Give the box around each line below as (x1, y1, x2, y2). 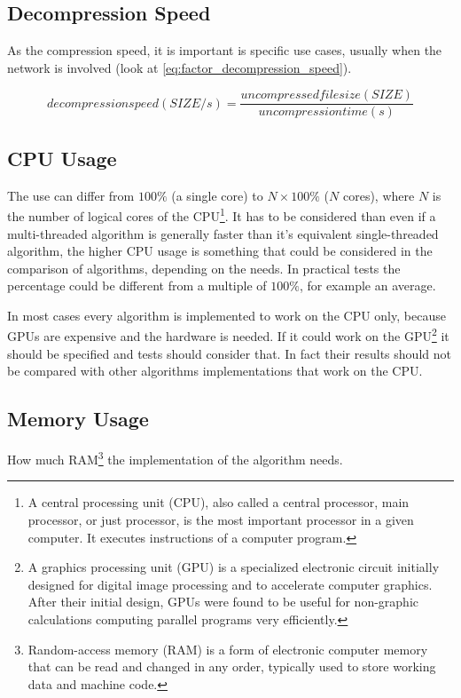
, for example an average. (299, 276, 436, 295)
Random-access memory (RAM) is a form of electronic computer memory (27, 639, 428, 658)
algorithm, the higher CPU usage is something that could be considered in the (7, 242, 433, 260)
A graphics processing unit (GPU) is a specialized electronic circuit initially (27, 558, 440, 576)
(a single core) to (171, 186, 263, 204)
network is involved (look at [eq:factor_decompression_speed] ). (7, 58, 352, 76)
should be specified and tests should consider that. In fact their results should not (7, 344, 451, 362)
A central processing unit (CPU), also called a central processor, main (27, 493, 410, 512)
